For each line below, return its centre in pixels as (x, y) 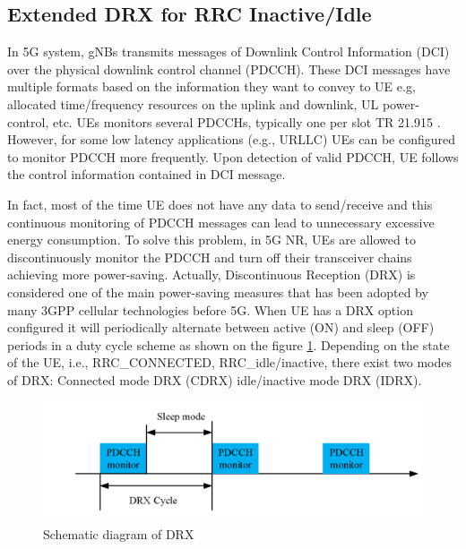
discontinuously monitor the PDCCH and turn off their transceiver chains (210, 257)
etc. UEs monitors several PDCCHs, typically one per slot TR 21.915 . (246, 121)
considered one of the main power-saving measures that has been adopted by (218, 292)
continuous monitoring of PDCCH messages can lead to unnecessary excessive (221, 222)
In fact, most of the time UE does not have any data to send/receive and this (220, 204)
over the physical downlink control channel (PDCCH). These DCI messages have (229, 69)
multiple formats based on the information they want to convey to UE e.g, (211, 86)
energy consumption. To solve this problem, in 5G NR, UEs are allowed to (211, 240)
